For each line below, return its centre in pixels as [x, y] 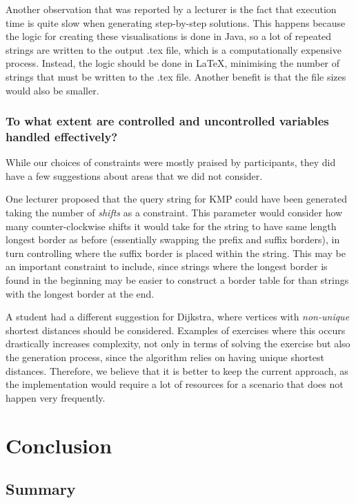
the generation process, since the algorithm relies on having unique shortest [165, 357]
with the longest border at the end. [80, 293]
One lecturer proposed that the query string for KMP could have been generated [176, 199]
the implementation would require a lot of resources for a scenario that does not [175, 384]
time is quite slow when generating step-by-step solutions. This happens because [176, 22]
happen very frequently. [56, 397]
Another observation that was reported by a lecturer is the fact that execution [171, 9]
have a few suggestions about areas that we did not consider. [134, 175]
